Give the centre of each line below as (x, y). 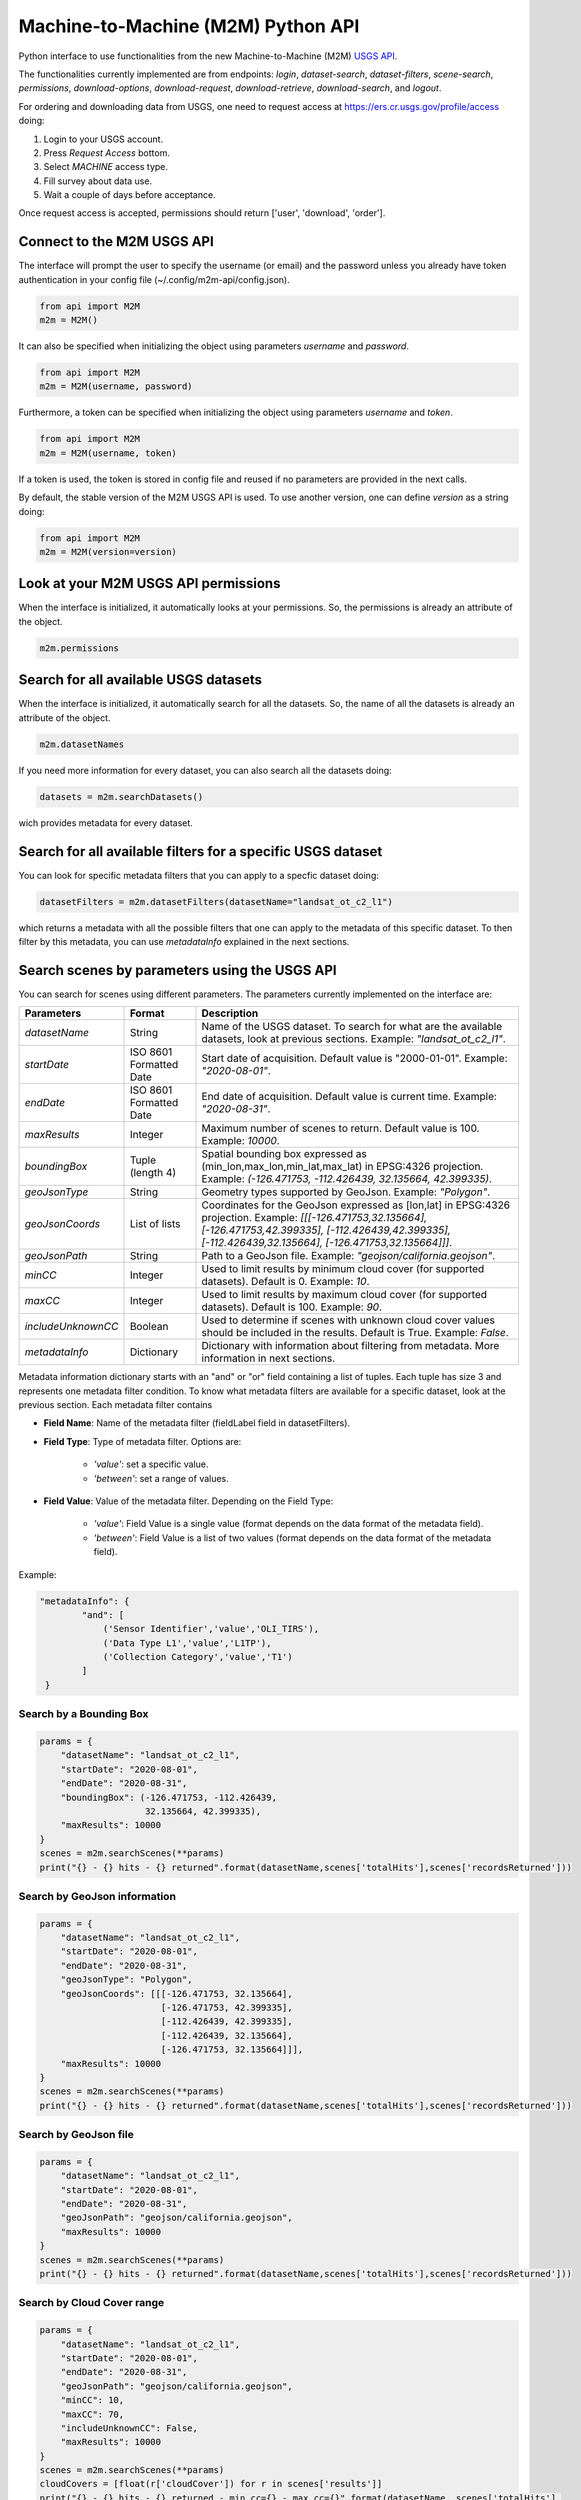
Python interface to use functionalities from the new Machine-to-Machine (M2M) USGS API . (208, 56)
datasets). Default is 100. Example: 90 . (291, 1307)
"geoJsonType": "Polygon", (127, 1979)
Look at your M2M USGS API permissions (149, 583)
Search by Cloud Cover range (91, 2303)
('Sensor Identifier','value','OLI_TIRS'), (211, 1629)
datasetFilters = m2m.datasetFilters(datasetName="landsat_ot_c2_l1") (216, 901)
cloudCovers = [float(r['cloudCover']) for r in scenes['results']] (211, 2484)
